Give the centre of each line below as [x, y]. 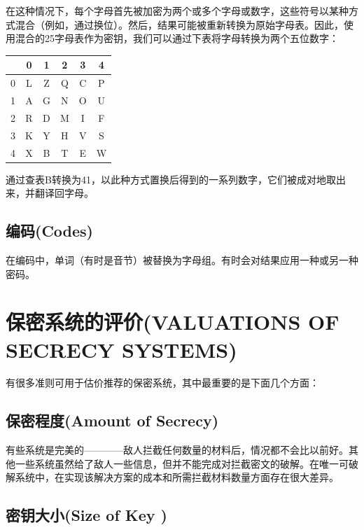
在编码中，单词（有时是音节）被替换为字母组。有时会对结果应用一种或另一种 [182, 259]
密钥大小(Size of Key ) [86, 515]
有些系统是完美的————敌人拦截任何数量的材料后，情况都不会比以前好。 [177, 450]
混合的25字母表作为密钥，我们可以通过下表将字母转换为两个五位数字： [177, 38]
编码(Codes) [49, 231]
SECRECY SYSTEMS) [121, 349]
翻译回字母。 [64, 193]
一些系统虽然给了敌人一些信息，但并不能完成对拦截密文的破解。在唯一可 [182, 463]
